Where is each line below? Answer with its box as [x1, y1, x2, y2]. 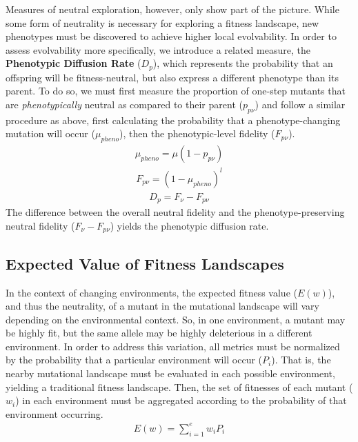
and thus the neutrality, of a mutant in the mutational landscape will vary [6, 299, 319, 313]
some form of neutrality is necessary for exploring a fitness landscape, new [6, 15, 319, 30]
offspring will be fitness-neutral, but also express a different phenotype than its [6, 70, 339, 84]
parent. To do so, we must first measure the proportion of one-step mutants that [6, 83, 346, 98]
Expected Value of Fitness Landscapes [6, 252, 284, 274]
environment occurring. [6, 406, 103, 421]
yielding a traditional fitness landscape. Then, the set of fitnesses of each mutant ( [6, 379, 353, 394]
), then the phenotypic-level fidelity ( [119, 126, 275, 141]
